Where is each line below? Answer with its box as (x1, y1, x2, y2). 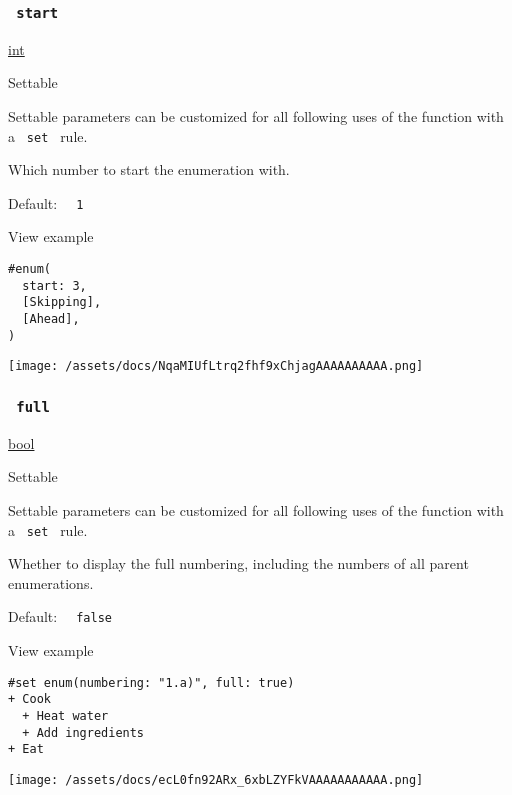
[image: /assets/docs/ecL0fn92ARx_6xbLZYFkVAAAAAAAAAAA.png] (8, 772, 424, 787)
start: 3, (22, 278, 87, 293)
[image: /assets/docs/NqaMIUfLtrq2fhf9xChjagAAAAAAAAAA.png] (8, 359, 424, 374)
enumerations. (8, 572, 94, 593)
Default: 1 (8, 192, 84, 213)
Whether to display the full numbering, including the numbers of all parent (8, 553, 469, 574)
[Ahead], (22, 312, 80, 327)
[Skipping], (22, 295, 102, 310)
